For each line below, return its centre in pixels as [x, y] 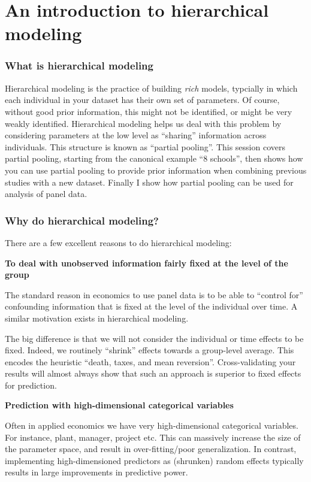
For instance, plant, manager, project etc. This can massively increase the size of [153, 437]
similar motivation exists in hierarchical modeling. [97, 318]
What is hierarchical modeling [79, 66]
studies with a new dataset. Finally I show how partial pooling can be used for [149, 182]
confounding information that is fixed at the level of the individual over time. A [151, 306]
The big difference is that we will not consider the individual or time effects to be [154, 338]
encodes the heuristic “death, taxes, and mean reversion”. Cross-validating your [150, 361]
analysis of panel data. [46, 194]
